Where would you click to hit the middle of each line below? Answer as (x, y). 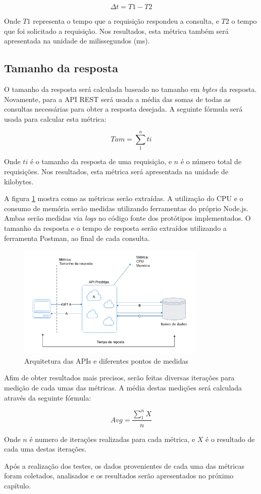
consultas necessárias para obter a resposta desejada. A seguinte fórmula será (123, 109)
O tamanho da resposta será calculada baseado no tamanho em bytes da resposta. (130, 89)
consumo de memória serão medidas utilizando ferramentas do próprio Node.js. (126, 208)
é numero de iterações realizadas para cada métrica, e (112, 439)
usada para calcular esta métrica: (55, 118)
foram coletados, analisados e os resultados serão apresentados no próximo (119, 476)
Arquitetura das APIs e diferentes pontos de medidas (107, 360)
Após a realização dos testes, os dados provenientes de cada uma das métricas (124, 465)
